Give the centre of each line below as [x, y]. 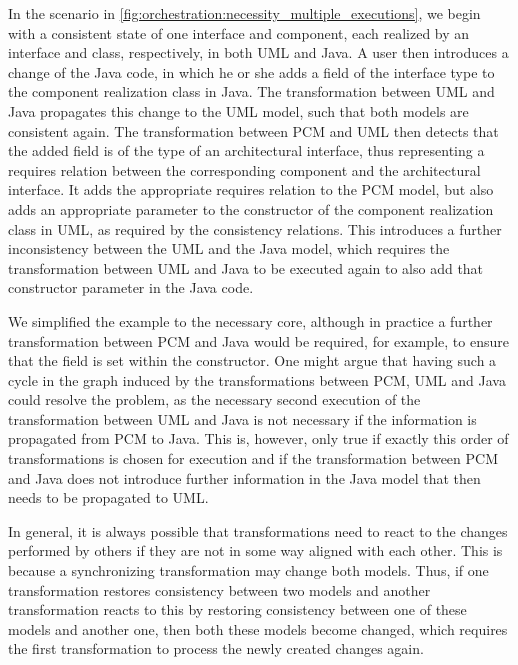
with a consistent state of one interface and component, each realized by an [239, 32]
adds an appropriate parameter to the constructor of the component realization [251, 208]
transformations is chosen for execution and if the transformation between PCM [253, 458]
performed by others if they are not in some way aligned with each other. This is [255, 550]
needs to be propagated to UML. [108, 497]
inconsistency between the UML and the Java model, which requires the [229, 248]
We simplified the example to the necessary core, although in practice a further [250, 320]
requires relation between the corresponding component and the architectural [244, 169]
